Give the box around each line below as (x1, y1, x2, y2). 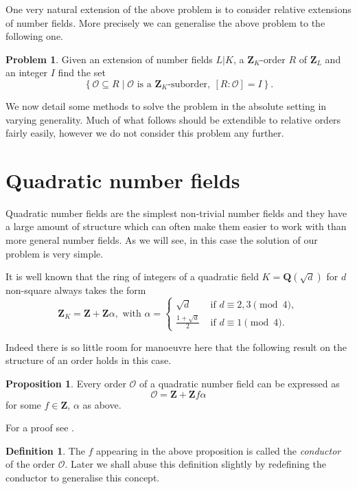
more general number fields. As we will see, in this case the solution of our (5, 233, 318, 247)
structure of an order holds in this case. (5, 353, 172, 367)
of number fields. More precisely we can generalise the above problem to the (5, 15, 325, 30)
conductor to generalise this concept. (5, 470, 160, 484)
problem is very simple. (5, 246, 104, 260)
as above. (82, 397, 122, 411)
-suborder (168, 79, 208, 89)
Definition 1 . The (5, 443, 85, 457)
